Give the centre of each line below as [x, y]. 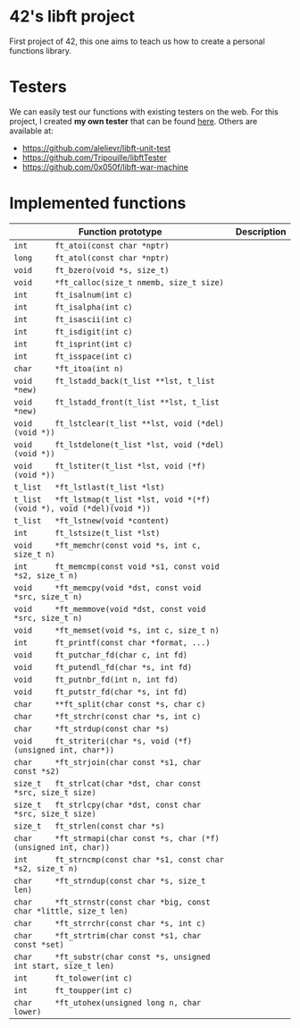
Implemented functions [98, 204]
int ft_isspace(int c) [73, 356]
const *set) [39, 944]
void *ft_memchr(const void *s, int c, [108, 545]
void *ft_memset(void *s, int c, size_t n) [117, 630]
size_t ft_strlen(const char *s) [89, 826]
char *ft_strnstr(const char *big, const [112, 902]
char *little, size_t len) [71, 911]
